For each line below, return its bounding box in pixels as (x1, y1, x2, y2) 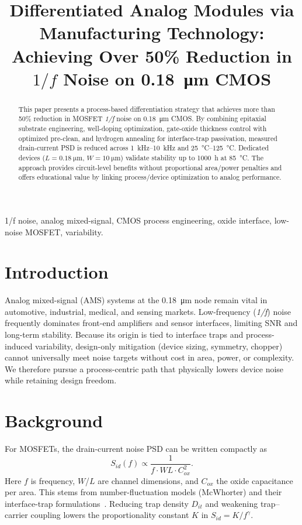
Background (5, 409, 103, 433)
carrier (5, 509, 28, 521)
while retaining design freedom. (5, 374, 117, 386)
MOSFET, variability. (25, 225, 103, 238)
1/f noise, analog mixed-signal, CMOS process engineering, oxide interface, (5, 214, 272, 226)
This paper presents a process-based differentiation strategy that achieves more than (18, 104, 275, 114)
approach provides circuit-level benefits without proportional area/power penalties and (18, 162, 282, 172)
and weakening (205, 497, 258, 509)
